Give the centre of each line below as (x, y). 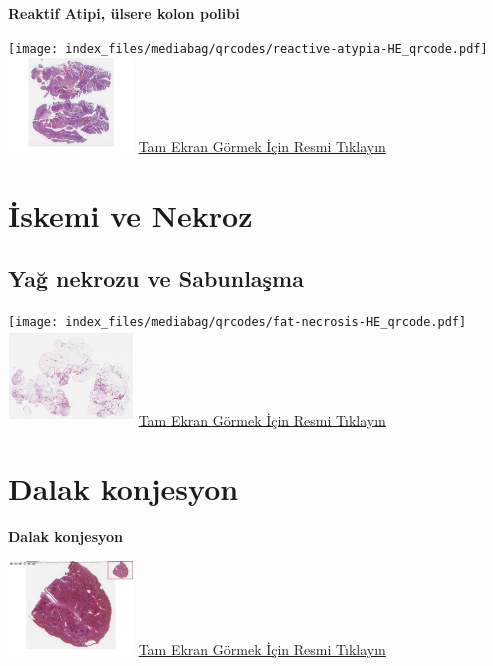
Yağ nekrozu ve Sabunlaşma (156, 278)
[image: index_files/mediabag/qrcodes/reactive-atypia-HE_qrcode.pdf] (248, 48)
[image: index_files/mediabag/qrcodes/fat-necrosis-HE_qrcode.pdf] (237, 321)
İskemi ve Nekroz (130, 214)
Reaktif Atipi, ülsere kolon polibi (124, 13)
